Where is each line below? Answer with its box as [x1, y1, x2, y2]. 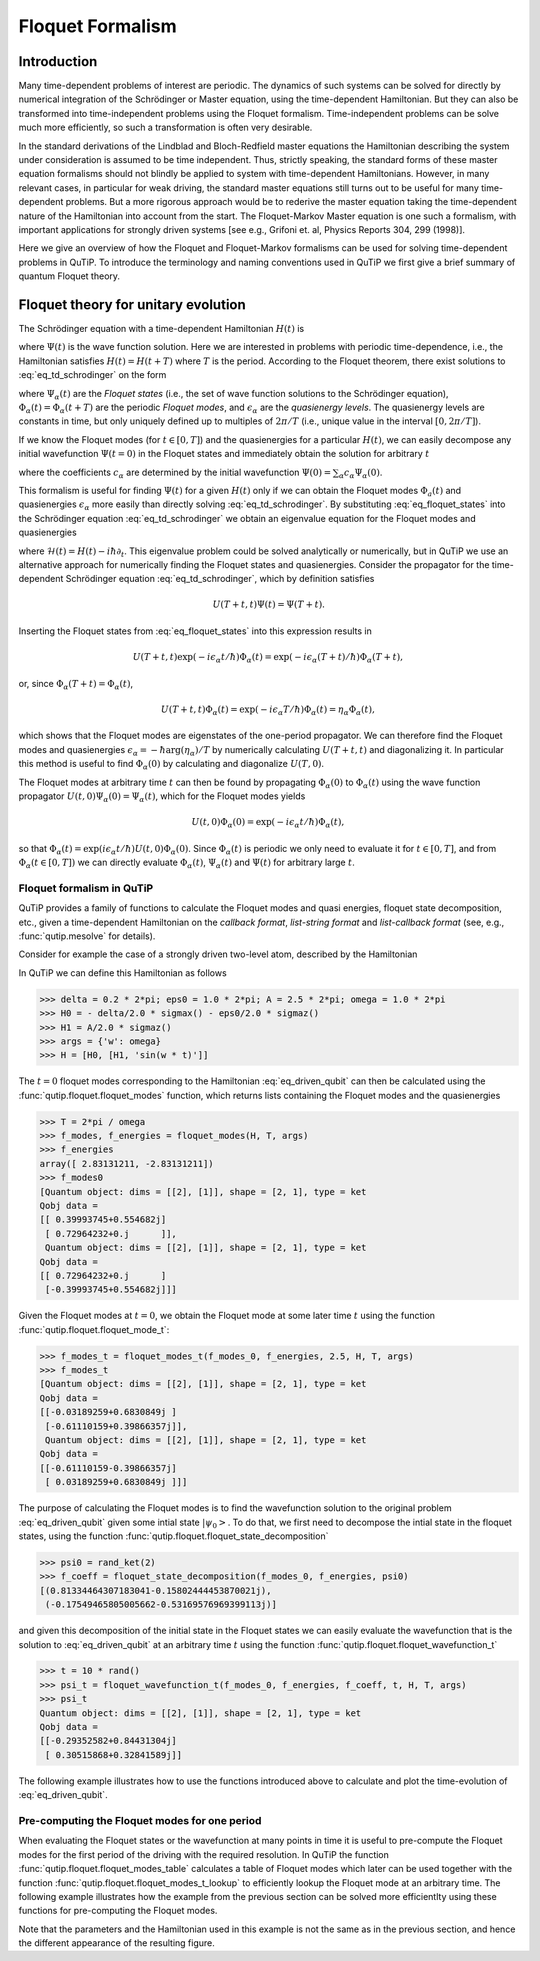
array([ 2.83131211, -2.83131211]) [39, 1158, 214, 1169]
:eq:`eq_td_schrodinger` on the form [18, 369, 167, 381]
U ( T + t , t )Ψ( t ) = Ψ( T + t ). [212, 599, 325, 610]
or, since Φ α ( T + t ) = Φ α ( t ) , [18, 677, 134, 692]
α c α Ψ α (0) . [338, 466, 383, 480]
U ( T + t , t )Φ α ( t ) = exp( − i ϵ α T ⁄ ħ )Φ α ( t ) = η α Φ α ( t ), [160, 703, 375, 717]
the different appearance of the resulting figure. [18, 1937, 215, 1949]
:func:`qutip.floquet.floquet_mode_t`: [18, 1323, 170, 1335]
